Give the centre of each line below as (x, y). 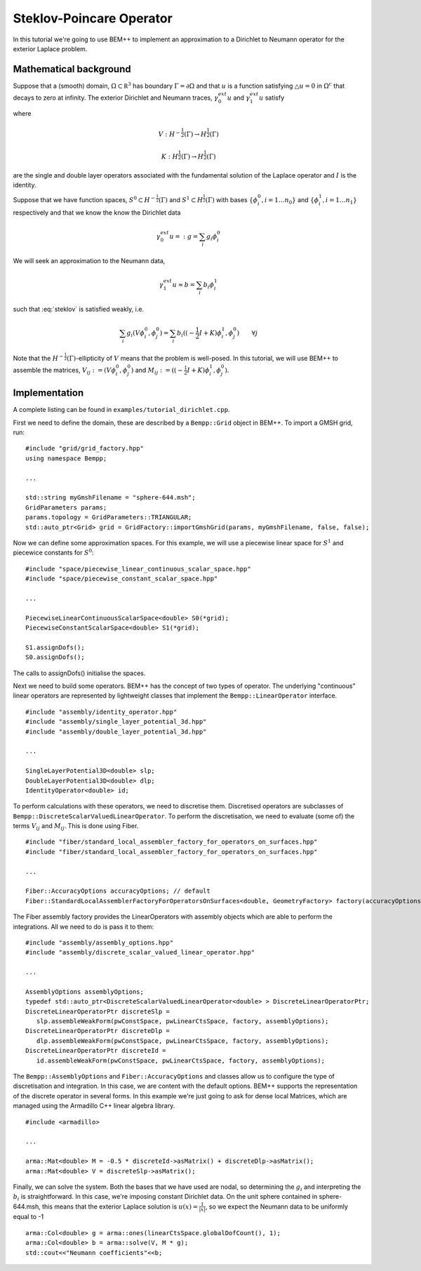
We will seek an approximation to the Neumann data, (89, 260)
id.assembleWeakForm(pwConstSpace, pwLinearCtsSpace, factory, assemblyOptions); (181, 1060)
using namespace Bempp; (66, 458)
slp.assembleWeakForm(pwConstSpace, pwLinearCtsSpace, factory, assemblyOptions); (182, 1022)
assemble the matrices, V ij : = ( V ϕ (64, 371)
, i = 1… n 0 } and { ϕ (290, 201)
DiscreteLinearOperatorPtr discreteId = (96, 1051)
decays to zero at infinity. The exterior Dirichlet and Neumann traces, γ (116, 98)
